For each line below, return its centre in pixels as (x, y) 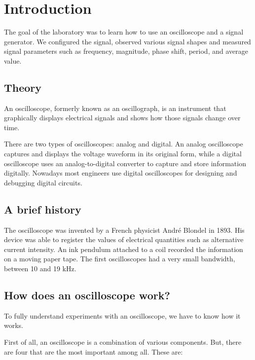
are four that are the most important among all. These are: (93, 351)
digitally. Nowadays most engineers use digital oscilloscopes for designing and (121, 173)
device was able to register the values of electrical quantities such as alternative (124, 239)
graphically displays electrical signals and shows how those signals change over (122, 118)
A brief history (43, 209)
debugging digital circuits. (43, 182)
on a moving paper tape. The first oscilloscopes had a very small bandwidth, (120, 259)
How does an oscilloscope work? (87, 295)
